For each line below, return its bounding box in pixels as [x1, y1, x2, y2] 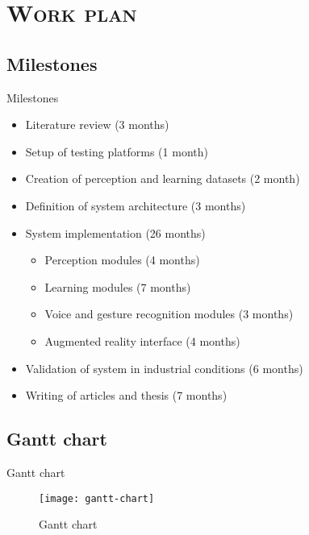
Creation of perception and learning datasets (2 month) [25, 170, 300, 187]
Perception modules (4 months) [44, 251, 200, 268]
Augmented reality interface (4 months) [44, 332, 240, 349]
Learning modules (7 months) [44, 278, 191, 295]
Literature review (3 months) [25, 116, 169, 133]
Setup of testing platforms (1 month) [25, 143, 208, 160]
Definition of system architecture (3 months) [25, 197, 246, 214]
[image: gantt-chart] [39, 492, 155, 504]
